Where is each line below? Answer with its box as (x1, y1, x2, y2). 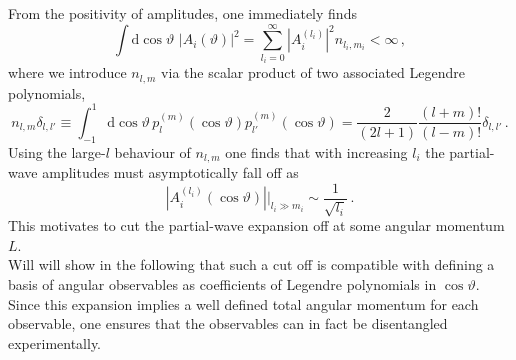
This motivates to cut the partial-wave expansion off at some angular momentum (8, 215, 505, 236)
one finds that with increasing (225, 141, 408, 162)
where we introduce (8, 62, 127, 83)
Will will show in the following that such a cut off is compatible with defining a (8, 254, 495, 275)
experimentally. (8, 332, 102, 353)
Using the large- (8, 141, 106, 162)
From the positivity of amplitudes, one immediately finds (8, 3, 357, 23)
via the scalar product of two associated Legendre (161, 62, 465, 83)
